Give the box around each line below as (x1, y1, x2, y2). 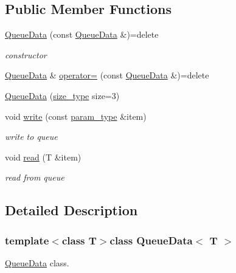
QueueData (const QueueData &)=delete (5, 28, 159, 41)
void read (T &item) (5, 150, 82, 163)
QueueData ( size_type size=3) (5, 89, 120, 102)
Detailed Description (5, 201, 138, 219)
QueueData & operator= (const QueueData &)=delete (5, 69, 209, 81)
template (5, 232, 49, 247)
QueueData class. (5, 256, 69, 269)
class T (61, 232, 97, 247)
